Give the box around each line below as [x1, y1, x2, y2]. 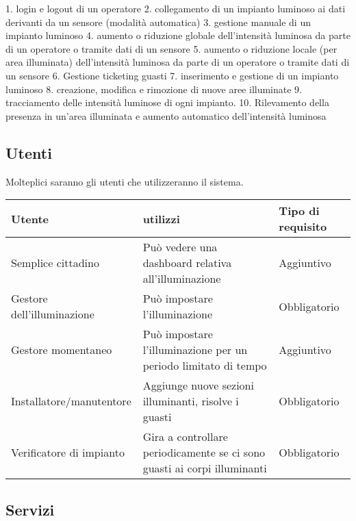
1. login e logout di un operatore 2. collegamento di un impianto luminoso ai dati [5, 1, 346, 15]
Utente [11, 210, 49, 227]
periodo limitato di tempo [142, 357, 267, 374]
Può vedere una [142, 239, 218, 255]
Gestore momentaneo [11, 342, 112, 358]
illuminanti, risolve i [142, 393, 239, 409]
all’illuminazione [142, 270, 221, 287]
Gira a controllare [142, 429, 228, 445]
